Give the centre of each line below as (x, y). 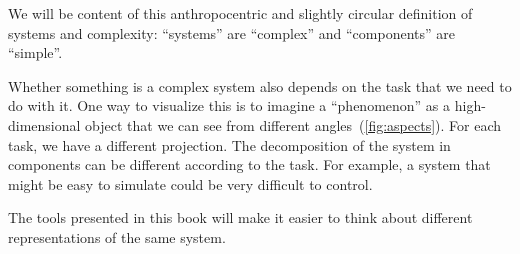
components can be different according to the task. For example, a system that (249, 164)
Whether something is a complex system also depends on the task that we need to (260, 85)
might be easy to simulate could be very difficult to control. (190, 183)
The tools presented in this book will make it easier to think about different (240, 217)
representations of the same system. (117, 236)
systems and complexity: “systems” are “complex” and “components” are (231, 32)
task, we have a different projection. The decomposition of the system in (229, 144)
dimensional (44, 124)
